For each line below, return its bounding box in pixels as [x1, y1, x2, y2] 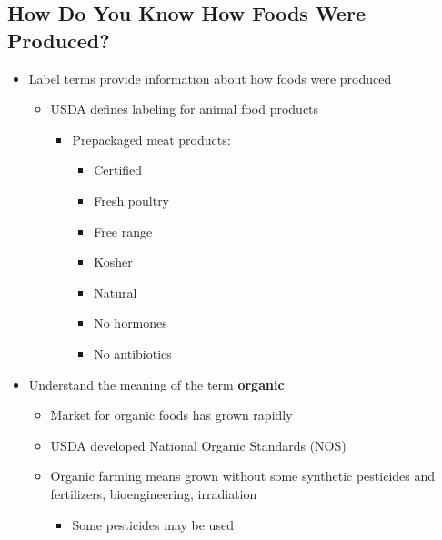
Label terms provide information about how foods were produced [28, 68, 392, 87]
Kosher [94, 252, 133, 271]
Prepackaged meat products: [72, 129, 231, 148]
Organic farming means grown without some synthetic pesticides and [50, 466, 436, 485]
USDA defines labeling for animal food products [50, 99, 319, 118]
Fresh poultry [94, 190, 170, 209]
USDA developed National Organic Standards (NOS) [50, 435, 347, 454]
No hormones [94, 313, 167, 332]
